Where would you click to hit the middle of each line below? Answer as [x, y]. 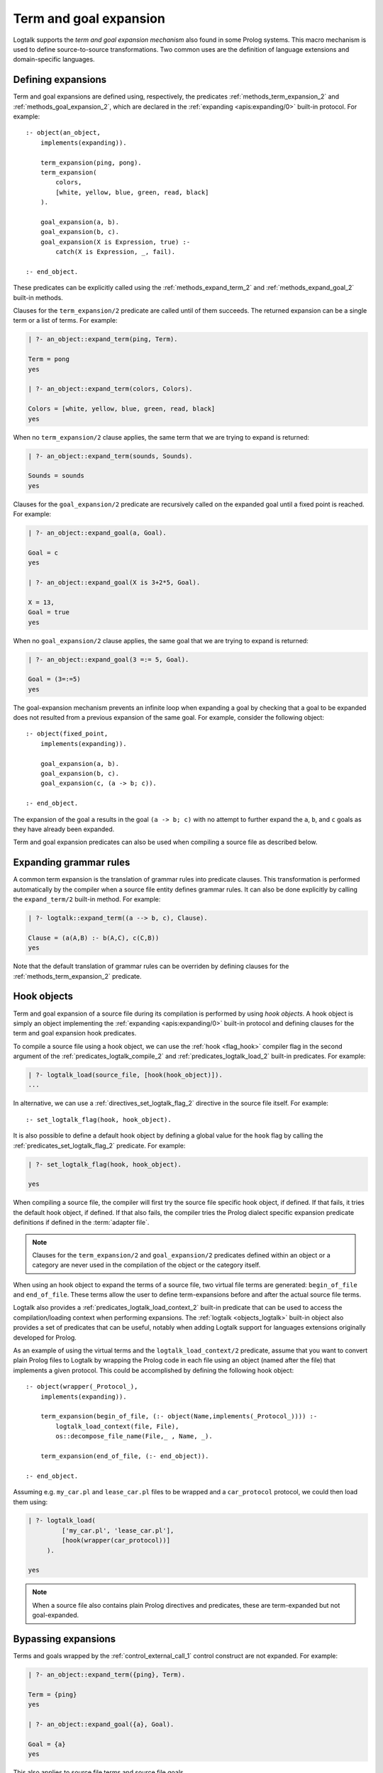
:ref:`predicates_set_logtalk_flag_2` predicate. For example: [99, 1145]
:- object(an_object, [63, 133]
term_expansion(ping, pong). [91, 162]
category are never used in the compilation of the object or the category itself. [146, 1265]
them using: [30, 1502]
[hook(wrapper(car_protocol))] [116, 1540]
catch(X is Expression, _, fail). [116, 252]
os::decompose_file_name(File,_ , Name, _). [134, 1436]
